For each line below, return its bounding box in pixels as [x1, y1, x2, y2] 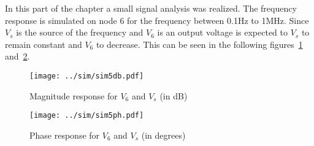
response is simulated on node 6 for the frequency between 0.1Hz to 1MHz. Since [5, 13, 309, 26]
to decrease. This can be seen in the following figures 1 [96, 37, 303, 50]
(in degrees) [141, 128, 186, 141]
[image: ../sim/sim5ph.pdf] [29, 111, 144, 120]
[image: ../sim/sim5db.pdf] [29, 71, 144, 80]
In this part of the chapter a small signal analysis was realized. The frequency [5, 2, 297, 14]
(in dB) [159, 89, 188, 102]
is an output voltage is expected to [157, 26, 288, 39]
